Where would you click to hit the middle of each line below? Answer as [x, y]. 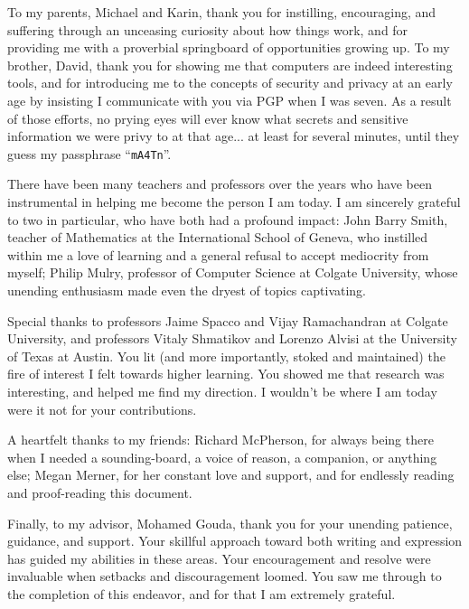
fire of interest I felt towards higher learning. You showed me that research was [226, 374]
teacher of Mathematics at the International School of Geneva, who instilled [218, 237]
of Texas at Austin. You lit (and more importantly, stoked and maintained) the [226, 356]
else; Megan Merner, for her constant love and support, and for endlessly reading [231, 475]
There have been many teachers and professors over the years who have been [220, 184]
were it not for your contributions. [102, 409]
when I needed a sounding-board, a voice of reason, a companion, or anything [222, 457]
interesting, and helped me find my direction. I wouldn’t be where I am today [222, 391]
